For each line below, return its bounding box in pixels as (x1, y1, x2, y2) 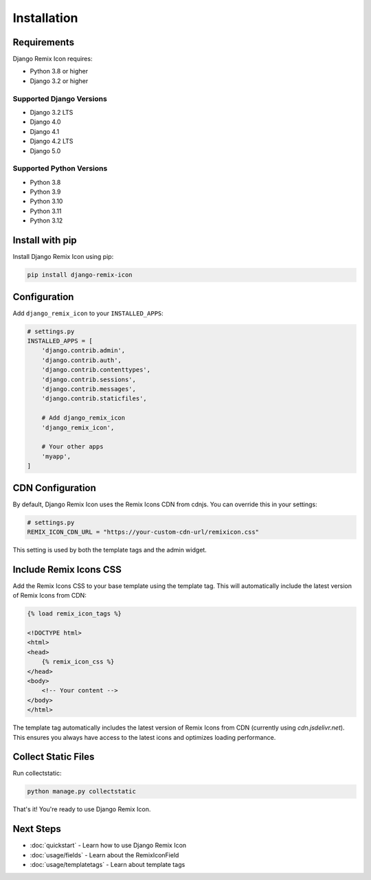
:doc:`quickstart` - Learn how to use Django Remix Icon (30, 842, 187, 850)
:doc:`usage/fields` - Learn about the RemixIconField (30, 850, 179, 859)
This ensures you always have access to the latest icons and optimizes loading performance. (12, 733, 276, 741)
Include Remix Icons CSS (12, 563, 122, 575)
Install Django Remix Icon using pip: (12, 253, 114, 261)
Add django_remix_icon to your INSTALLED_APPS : (12, 309, 164, 317)
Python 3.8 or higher (30, 67, 89, 76)
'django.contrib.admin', (41, 347, 126, 354)
